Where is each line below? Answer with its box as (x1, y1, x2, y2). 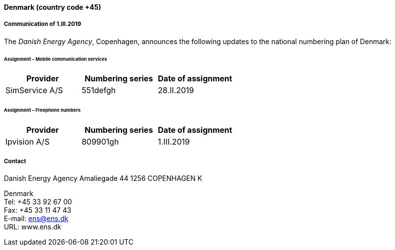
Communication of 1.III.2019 (4, 21, 81, 28)
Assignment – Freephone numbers (4, 107, 81, 113)
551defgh (81, 85, 116, 96)
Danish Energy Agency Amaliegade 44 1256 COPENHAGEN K (4, 174, 202, 182)
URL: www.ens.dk (4, 222, 61, 231)
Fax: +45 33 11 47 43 (4, 205, 72, 214)
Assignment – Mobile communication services (4, 56, 107, 62)
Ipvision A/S (5, 137, 50, 147)
